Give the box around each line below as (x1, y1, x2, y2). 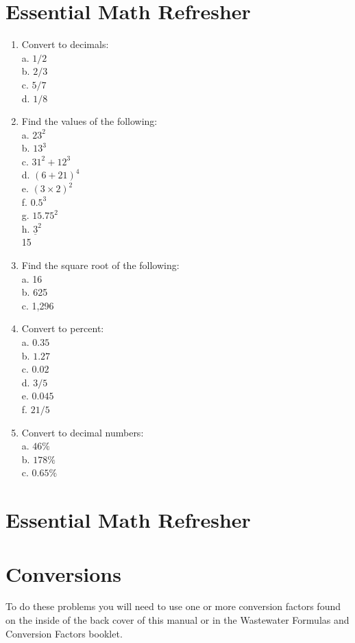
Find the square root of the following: (21, 258, 180, 272)
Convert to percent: (21, 321, 104, 336)
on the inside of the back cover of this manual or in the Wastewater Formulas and (5, 613, 350, 627)
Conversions (5, 559, 121, 587)
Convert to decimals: (21, 37, 109, 51)
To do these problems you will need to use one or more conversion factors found (5, 599, 341, 613)
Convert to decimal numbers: (21, 425, 144, 439)
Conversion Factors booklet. (5, 626, 123, 640)
